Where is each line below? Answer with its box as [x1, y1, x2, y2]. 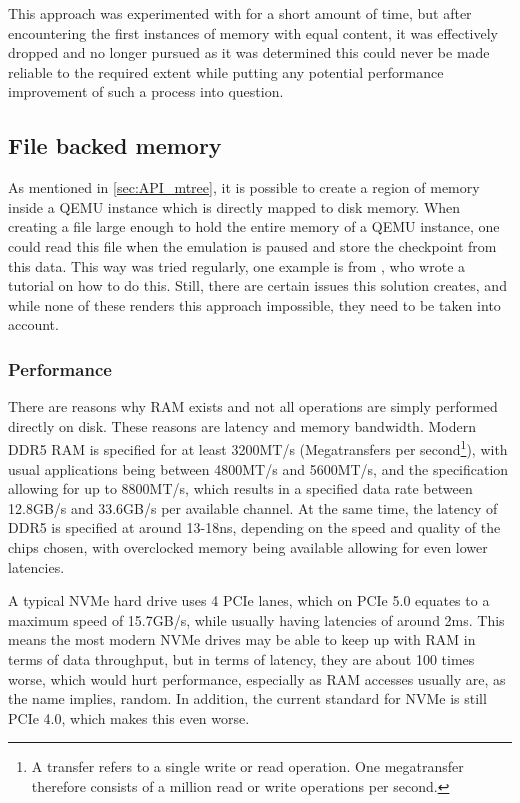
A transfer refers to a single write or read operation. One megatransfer [31, 756, 464, 777]
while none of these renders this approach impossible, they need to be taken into [8, 294, 501, 315]
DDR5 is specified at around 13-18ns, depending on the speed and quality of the [8, 517, 501, 538]
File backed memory [8, 130, 222, 161]
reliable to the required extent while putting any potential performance [8, 61, 444, 82]
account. [8, 314, 59, 335]
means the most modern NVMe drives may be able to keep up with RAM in [8, 629, 476, 650]
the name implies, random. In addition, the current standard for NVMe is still [8, 688, 487, 709]
